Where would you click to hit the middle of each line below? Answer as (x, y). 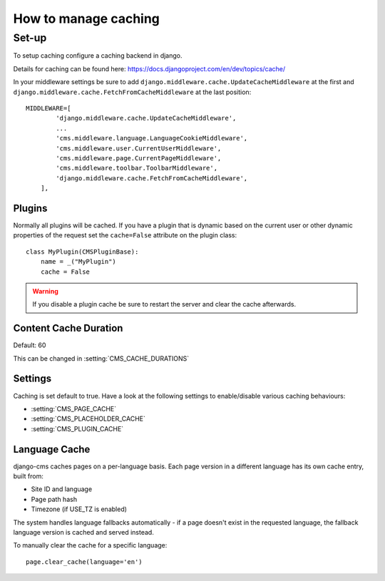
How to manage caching (87, 19)
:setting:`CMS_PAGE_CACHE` (74, 408)
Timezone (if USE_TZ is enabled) (79, 509)
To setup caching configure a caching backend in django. (98, 56)
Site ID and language (62, 489)
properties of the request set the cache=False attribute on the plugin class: (125, 235)
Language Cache (52, 449)
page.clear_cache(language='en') (84, 562)
